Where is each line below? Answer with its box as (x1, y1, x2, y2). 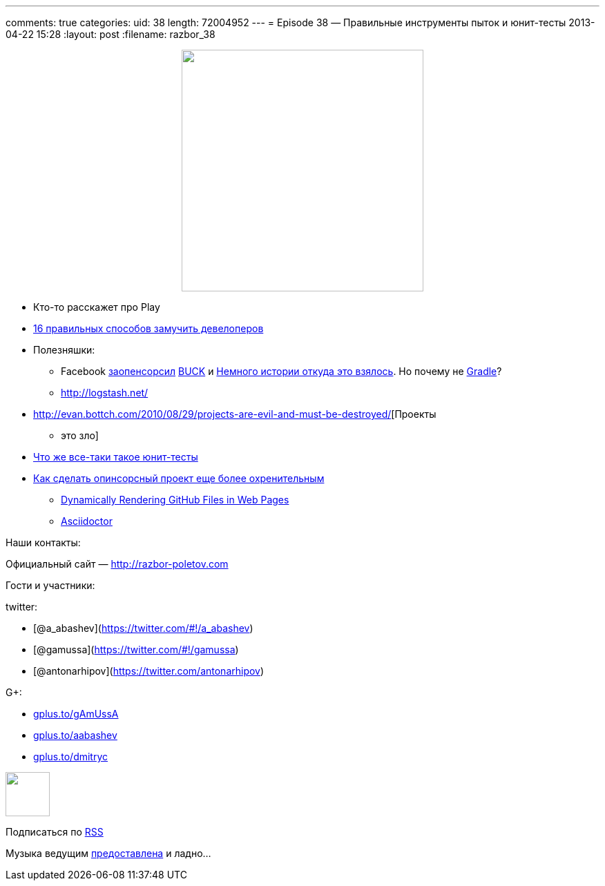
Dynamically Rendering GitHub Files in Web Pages (61, 494, 289, 505)
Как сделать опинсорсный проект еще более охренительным (33, 472, 325, 484)
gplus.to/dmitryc (33, 751, 108, 762)
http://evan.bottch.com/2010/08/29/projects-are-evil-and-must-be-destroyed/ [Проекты (33, 408, 436, 420)
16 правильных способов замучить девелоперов (33, 322, 264, 334)
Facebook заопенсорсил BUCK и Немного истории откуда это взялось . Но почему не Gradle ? (61, 365, 502, 377)
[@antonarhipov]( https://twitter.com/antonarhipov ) (33, 665, 265, 677)
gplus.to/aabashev (33, 729, 117, 741)
